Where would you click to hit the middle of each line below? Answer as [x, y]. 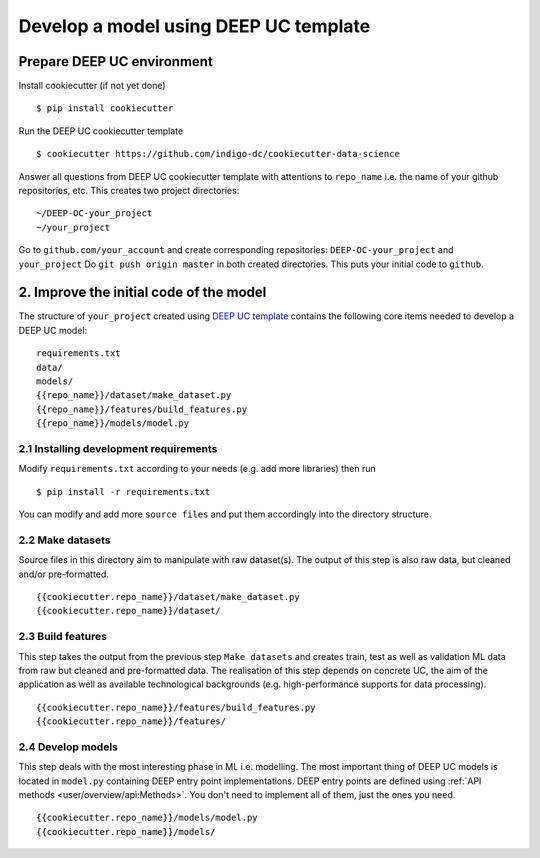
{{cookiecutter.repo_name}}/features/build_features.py [176, 707]
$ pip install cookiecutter [105, 108]
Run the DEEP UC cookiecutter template [101, 131]
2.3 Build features [62, 637]
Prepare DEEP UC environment [116, 61]
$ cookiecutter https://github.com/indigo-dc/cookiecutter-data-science [218, 154]
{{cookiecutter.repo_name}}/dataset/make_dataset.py [168, 597]
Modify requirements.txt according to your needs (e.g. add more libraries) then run [197, 469]
